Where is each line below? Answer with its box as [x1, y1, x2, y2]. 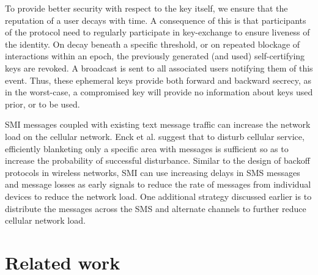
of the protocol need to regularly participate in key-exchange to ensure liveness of [5, 26, 310, 38]
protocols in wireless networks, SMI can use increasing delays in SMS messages [5, 166, 300, 178]
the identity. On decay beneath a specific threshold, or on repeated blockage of [5, 37, 300, 50]
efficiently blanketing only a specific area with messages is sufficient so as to [5, 142, 289, 155]
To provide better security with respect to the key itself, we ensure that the [5, 2, 288, 14]
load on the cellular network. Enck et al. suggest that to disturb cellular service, [5, 130, 305, 142]
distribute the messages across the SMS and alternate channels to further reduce [5, 202, 306, 215]
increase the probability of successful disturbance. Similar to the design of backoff [5, 154, 310, 167]
